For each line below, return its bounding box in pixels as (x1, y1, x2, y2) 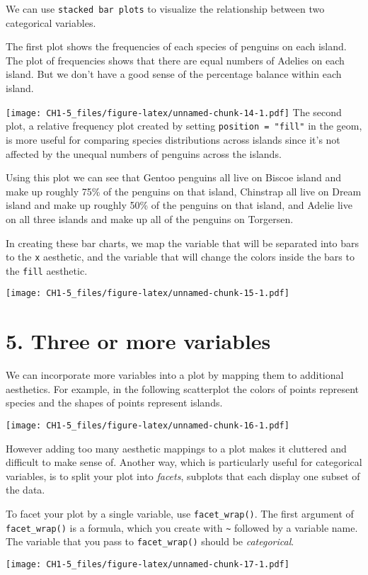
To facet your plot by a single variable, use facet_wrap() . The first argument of (6, 506, 354, 520)
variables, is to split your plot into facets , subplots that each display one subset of (6, 468, 360, 483)
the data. (6, 482, 45, 497)
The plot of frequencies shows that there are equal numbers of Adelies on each (6, 52, 345, 67)
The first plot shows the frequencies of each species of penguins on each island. (6, 39, 347, 54)
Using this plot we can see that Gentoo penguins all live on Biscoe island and (6, 170, 342, 185)
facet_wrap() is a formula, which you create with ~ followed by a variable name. (6, 520, 358, 535)
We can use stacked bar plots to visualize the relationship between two (6, 1, 325, 16)
